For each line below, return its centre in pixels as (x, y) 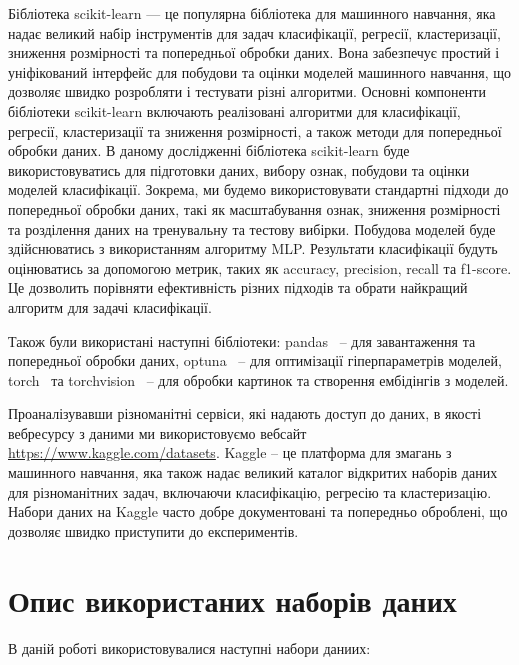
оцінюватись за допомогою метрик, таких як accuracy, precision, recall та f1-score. (260, 267)
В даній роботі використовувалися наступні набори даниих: (189, 647)
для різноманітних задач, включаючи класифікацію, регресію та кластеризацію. (250, 491)
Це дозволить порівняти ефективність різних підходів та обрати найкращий (238, 287)
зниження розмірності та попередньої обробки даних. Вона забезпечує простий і (254, 52)
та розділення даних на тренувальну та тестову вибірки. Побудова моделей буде (252, 228)
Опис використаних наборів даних (232, 599)
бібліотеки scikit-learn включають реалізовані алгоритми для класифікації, (234, 110)
